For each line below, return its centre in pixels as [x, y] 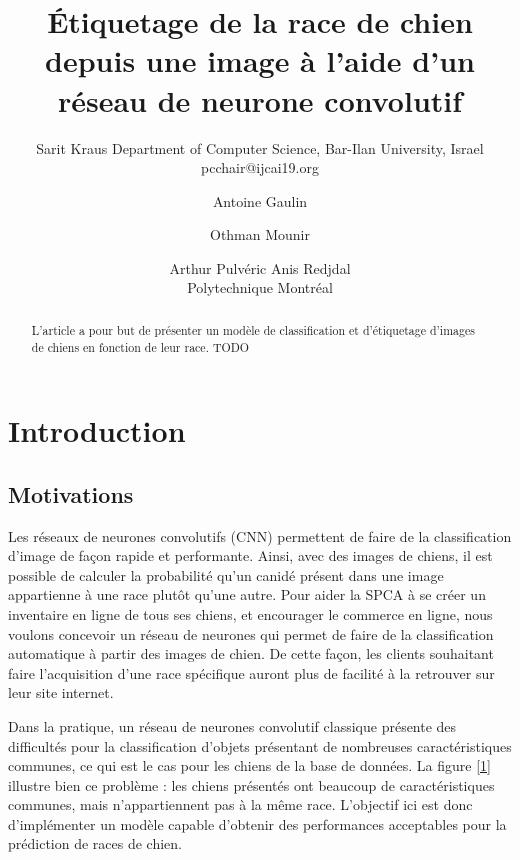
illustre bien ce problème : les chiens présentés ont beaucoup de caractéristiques [251, 784]
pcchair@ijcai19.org [260, 167]
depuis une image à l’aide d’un [260, 60]
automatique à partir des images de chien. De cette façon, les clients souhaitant [251, 653]
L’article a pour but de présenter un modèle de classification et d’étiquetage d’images [253, 329]
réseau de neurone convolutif [260, 99]
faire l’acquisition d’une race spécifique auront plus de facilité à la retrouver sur [251, 672]
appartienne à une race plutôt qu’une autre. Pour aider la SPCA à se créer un [247, 594]
